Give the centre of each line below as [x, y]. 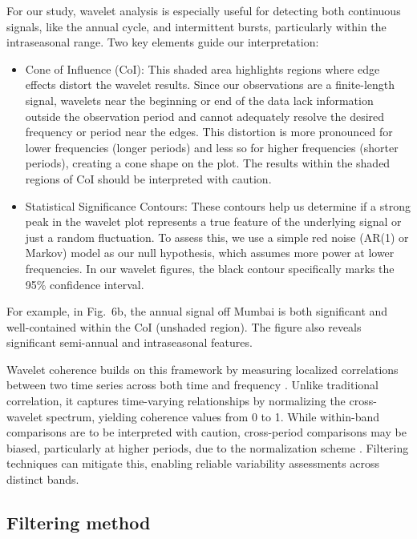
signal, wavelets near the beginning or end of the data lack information [199, 100]
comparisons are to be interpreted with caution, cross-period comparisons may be [206, 432]
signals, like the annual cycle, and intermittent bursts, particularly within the [196, 26]
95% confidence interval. [85, 284]
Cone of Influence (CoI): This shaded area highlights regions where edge [202, 68]
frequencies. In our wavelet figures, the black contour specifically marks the [210, 268]
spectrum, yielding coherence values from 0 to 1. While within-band [213, 416]
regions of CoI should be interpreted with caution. [148, 178]
